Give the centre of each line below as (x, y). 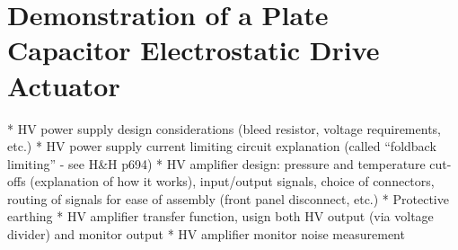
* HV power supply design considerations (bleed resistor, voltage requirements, (224, 128)
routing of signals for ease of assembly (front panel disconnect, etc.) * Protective (228, 198)
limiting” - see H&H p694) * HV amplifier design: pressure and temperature (216, 163)
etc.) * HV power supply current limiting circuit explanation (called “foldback (222, 146)
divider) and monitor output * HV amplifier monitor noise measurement (206, 234)
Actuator (64, 85)
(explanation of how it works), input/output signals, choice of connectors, (232, 181)
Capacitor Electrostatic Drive (194, 50)
